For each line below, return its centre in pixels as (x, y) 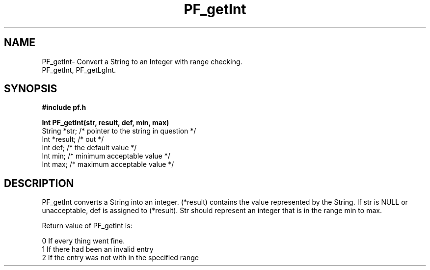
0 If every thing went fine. (83, 241)
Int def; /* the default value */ (89, 148)
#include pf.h (64, 108)
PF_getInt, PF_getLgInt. (79, 70)
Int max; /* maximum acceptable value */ (108, 164)
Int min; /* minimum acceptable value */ (106, 156)
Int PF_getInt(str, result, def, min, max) (106, 123)
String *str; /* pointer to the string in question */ (119, 131)
